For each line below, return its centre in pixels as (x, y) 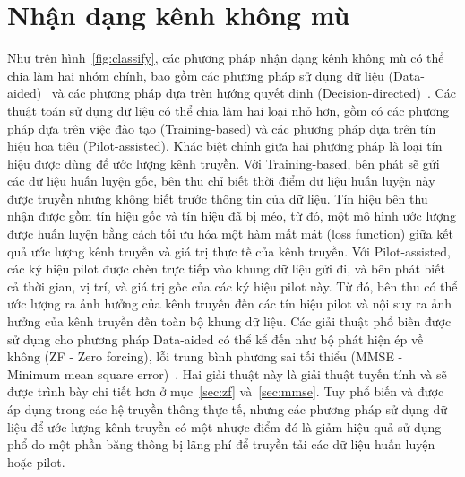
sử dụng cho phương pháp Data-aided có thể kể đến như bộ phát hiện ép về (215, 338)
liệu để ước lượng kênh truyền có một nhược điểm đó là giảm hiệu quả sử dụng (224, 426)
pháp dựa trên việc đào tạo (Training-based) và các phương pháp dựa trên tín (222, 128)
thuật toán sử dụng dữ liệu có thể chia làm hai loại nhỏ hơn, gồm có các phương (228, 110)
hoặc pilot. (36, 461)
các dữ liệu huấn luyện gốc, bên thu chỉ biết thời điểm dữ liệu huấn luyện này (221, 181)
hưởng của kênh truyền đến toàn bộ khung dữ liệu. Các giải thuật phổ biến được (229, 321)
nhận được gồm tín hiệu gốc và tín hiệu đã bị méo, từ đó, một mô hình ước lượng (232, 216)
